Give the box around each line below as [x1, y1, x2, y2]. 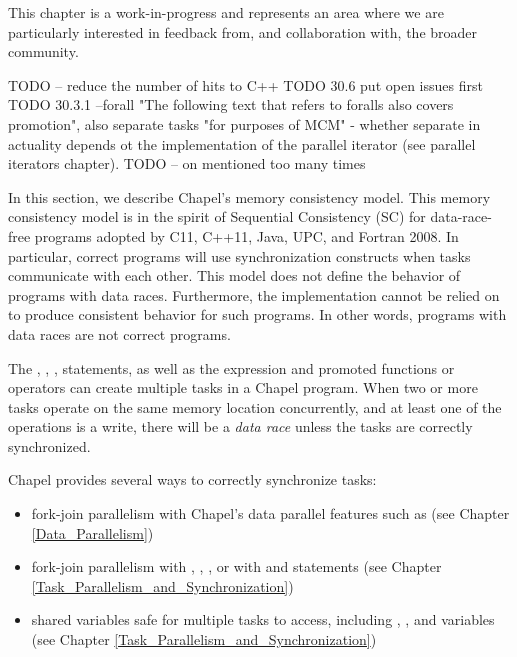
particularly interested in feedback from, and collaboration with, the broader [8, 21, 478, 42]
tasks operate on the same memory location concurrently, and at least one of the [8, 396, 502, 417]
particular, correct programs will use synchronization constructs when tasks [8, 245, 471, 266]
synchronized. [8, 435, 91, 456]
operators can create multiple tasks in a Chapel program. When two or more [8, 377, 478, 398]
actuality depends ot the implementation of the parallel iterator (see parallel [8, 133, 476, 154]
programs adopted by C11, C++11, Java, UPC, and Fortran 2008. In [34, 225, 459, 246]
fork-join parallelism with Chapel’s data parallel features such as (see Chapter [31, 503, 510, 524]
